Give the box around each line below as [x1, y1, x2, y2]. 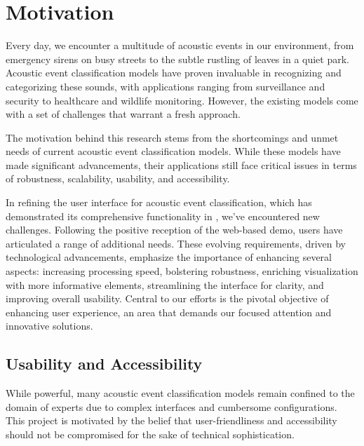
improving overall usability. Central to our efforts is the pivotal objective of [6, 291, 329, 306]
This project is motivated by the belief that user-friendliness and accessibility [6, 413, 337, 428]
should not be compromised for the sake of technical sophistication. [6, 426, 295, 441]
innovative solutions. [6, 318, 93, 333]
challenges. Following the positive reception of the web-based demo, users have [6, 222, 343, 237]
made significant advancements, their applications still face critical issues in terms [6, 157, 357, 172]
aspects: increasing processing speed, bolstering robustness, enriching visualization [6, 264, 358, 278]
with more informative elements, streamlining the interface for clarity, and [6, 277, 324, 292]
